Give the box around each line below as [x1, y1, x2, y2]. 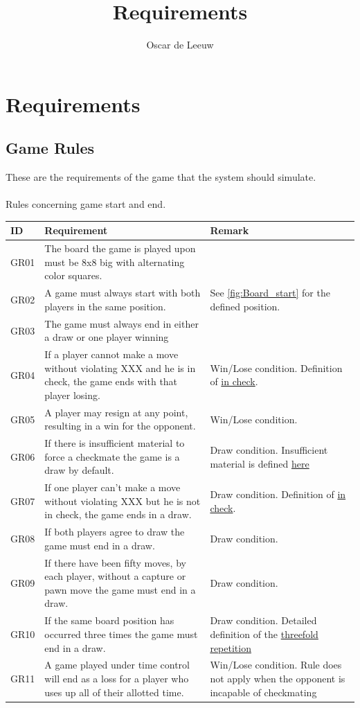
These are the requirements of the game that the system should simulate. [6, 170, 316, 184]
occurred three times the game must [44, 626, 198, 641]
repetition [210, 640, 251, 655]
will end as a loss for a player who [44, 671, 189, 685]
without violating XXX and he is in [44, 360, 196, 375]
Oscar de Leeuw [146, 37, 214, 52]
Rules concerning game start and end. [6, 197, 166, 211]
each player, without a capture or [44, 569, 186, 583]
